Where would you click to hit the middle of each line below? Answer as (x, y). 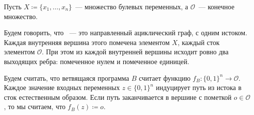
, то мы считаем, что (35, 106)
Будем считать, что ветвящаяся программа (67, 78)
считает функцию (165, 78)
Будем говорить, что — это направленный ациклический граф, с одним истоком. (126, 33)
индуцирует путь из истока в (199, 87)
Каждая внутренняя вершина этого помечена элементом (87, 42)
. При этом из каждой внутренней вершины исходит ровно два (135, 52)
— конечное (216, 6)
